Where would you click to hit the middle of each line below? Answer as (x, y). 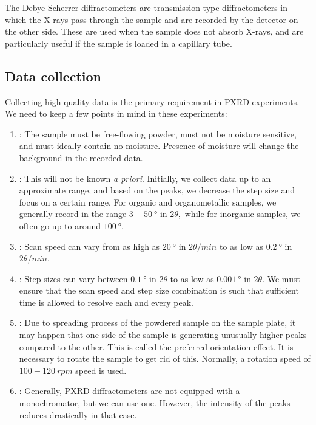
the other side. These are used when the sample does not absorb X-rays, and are (154, 31)
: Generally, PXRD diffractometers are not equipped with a (129, 391)
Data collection (53, 76)
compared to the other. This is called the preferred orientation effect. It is (156, 346)
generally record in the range (73, 214)
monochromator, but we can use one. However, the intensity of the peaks (155, 403)
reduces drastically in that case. (78, 414)
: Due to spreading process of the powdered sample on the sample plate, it (157, 323)
